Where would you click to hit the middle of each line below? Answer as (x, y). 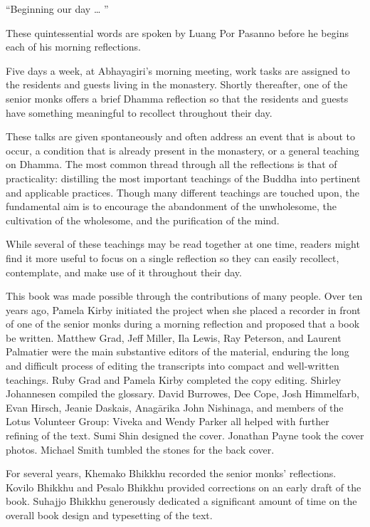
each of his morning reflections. (74, 47)
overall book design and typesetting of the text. (109, 515)
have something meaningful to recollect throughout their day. (139, 112)
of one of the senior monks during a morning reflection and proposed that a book (183, 324)
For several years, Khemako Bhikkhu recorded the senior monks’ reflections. (171, 473)
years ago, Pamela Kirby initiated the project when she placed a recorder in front (183, 309)
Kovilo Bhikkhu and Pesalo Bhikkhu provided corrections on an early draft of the (184, 487)
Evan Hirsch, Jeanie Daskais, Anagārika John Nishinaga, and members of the (175, 407)
